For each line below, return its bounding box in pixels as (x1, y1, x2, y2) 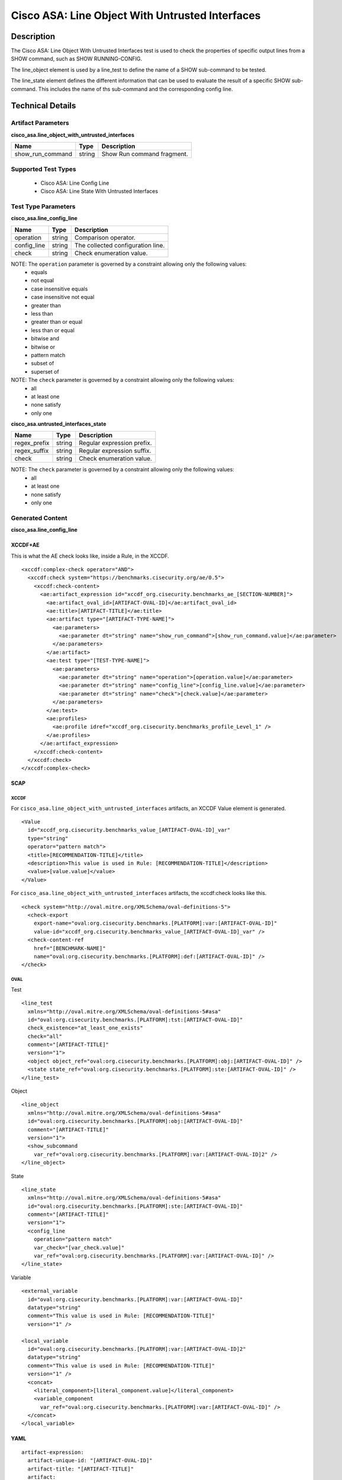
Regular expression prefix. (79, 439, 152, 447)
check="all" (27, 1033, 62, 1040)
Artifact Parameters (11, 119, 69, 127)
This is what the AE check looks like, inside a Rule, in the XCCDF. (11, 552, 170, 559)
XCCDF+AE (11, 542, 40, 549)
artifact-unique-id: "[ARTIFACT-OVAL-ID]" (27, 1457, 153, 1464)
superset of (31, 368, 59, 375)
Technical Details (11, 101, 76, 111)
